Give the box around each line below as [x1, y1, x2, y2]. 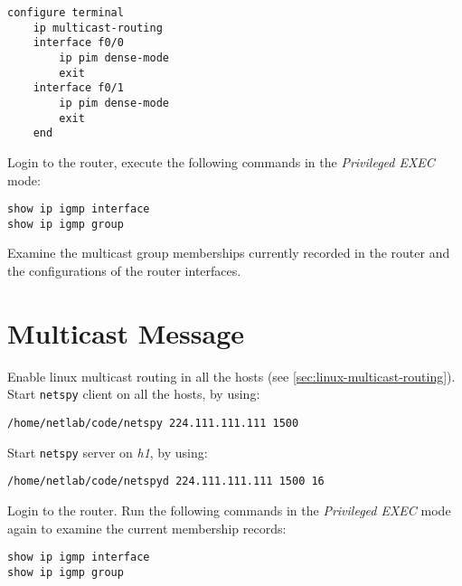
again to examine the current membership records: [7, 518, 287, 537]
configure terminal [7, 6, 124, 19]
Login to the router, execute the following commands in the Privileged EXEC [7, 152, 435, 171]
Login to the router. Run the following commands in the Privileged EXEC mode [7, 500, 451, 519]
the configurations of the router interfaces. [7, 261, 241, 279]
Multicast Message [7, 314, 245, 351]
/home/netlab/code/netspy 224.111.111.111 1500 [7, 416, 299, 430]
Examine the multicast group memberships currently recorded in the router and [7, 243, 450, 262]
